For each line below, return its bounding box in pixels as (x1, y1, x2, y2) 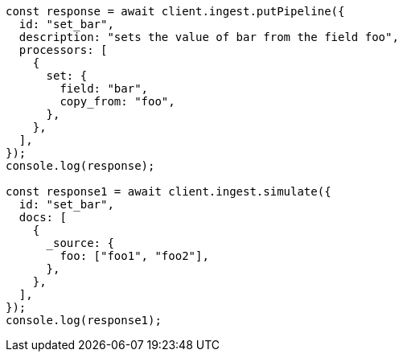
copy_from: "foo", (60, 95, 175, 108)
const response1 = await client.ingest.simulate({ (6, 185, 331, 198)
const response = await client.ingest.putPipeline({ (6, 5, 345, 18)
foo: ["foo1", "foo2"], (60, 249, 209, 262)
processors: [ (19, 43, 108, 56)
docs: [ (19, 211, 67, 224)
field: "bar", (60, 82, 149, 95)
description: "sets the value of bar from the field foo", (19, 31, 399, 43)
